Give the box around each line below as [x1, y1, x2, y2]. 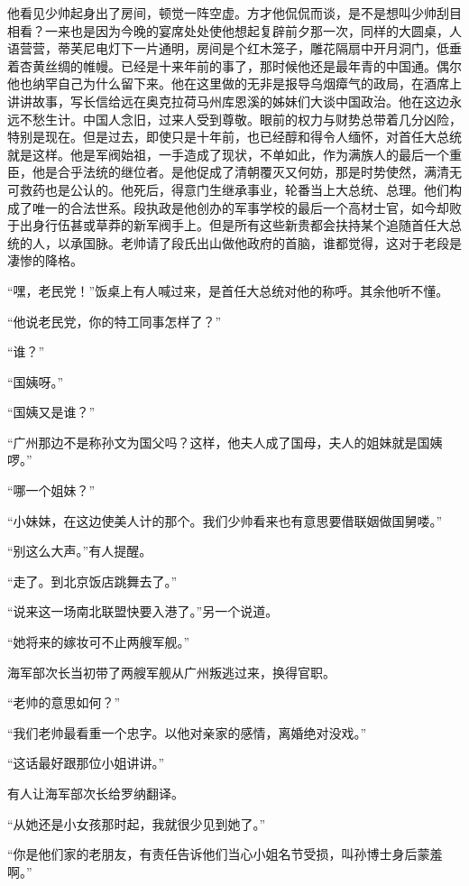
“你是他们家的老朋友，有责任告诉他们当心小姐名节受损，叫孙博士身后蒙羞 [7, 844, 443, 863]
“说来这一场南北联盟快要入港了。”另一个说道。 [7, 602, 279, 621]
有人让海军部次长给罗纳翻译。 [7, 784, 184, 802]
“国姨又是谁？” [7, 402, 96, 421]
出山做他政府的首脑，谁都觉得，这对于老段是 [196, 233, 462, 252]
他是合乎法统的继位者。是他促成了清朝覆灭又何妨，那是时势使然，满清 [32, 162, 449, 181]
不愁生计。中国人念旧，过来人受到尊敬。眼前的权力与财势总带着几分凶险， [19, 109, 462, 128]
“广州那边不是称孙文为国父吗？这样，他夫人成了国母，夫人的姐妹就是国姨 [7, 432, 443, 451]
